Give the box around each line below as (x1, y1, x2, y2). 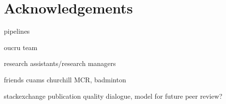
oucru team (4, 42, 38, 52)
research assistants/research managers (4, 58, 116, 68)
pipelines (4, 26, 30, 36)
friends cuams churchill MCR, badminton (4, 74, 126, 84)
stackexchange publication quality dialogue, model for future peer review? (4, 91, 223, 101)
